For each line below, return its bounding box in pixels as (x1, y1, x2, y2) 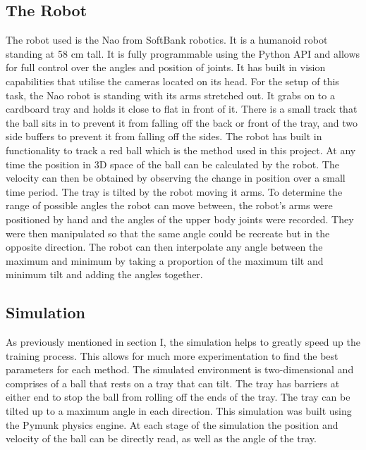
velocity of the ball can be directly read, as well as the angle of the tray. (6, 431, 317, 446)
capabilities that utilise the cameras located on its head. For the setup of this (6, 73, 339, 88)
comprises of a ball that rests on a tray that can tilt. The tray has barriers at (6, 375, 340, 390)
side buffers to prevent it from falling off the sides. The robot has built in (6, 129, 322, 144)
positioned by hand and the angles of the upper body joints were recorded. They (6, 211, 354, 226)
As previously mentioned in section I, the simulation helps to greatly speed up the (6, 335, 360, 349)
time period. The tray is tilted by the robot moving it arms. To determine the (6, 184, 343, 199)
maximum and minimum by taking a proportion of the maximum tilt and (6, 253, 324, 268)
